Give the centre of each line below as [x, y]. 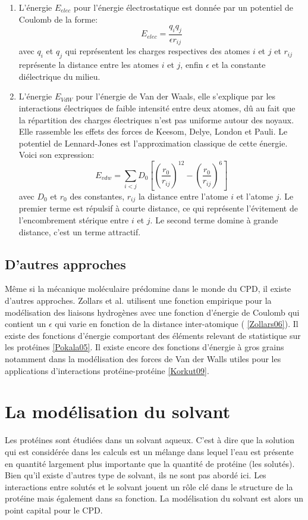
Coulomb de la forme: [58, 19]
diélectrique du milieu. [59, 76]
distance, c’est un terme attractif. [80, 231]
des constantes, [97, 196]
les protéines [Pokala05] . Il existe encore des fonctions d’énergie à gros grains [144, 347]
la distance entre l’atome [183, 196]
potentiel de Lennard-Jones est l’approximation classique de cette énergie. [153, 143]
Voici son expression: [56, 155]
